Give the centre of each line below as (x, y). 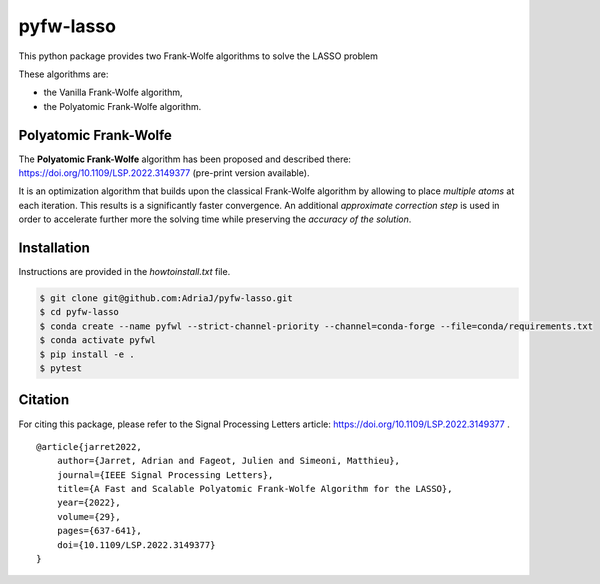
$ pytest (61, 368)
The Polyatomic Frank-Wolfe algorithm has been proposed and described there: (185, 159)
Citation (44, 400)
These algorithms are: (63, 74)
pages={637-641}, (99, 531)
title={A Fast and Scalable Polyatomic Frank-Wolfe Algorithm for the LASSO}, (254, 489)
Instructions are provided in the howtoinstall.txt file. (124, 272)
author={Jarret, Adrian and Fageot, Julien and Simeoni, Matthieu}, (228, 461)
